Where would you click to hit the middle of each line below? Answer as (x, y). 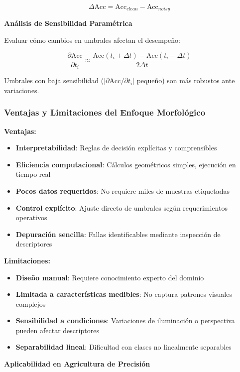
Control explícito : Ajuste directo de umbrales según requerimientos (121, 207)
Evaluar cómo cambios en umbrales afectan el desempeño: (92, 40)
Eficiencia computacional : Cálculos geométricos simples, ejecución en (126, 164)
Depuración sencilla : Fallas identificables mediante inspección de (118, 234)
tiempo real (33, 174)
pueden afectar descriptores (57, 330)
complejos (31, 304)
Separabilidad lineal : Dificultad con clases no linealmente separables (123, 347)
